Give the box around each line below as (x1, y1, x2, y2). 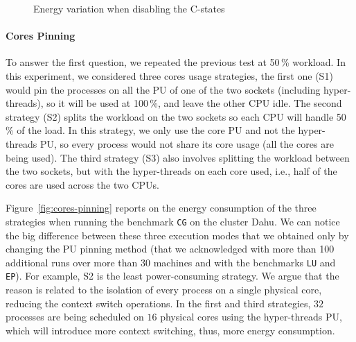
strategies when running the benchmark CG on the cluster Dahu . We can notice (6, 214, 340, 228)
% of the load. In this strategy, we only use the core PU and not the (6, 123, 295, 137)
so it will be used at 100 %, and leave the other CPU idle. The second (46, 96, 342, 110)
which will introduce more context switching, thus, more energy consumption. (6, 323, 335, 337)
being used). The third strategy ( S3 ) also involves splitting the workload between (6, 150, 350, 164)
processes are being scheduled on (6, 309, 144, 324)
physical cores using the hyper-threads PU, (160, 309, 342, 324)
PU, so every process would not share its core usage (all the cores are (39, 136, 334, 151)
